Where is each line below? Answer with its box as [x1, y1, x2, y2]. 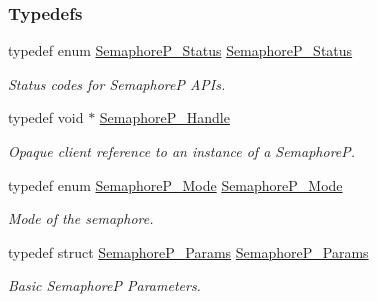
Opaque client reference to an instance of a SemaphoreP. [8, 141, 356, 161]
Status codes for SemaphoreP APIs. [8, 73, 226, 94]
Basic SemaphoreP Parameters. [8, 275, 201, 296]
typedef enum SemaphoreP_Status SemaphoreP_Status [8, 40, 353, 61]
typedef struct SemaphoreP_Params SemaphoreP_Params [8, 241, 369, 262]
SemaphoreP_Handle [99, 107, 230, 128]
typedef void [8, 107, 84, 128]
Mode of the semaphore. [8, 208, 154, 229]
